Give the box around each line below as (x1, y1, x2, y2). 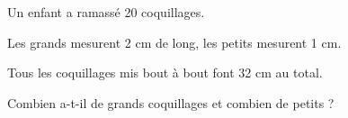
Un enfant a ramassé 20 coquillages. (7, 3, 205, 21)
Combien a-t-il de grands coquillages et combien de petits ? (7, 93, 335, 112)
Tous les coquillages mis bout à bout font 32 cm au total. (7, 63, 323, 82)
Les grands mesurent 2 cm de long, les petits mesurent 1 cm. (7, 32, 342, 51)
